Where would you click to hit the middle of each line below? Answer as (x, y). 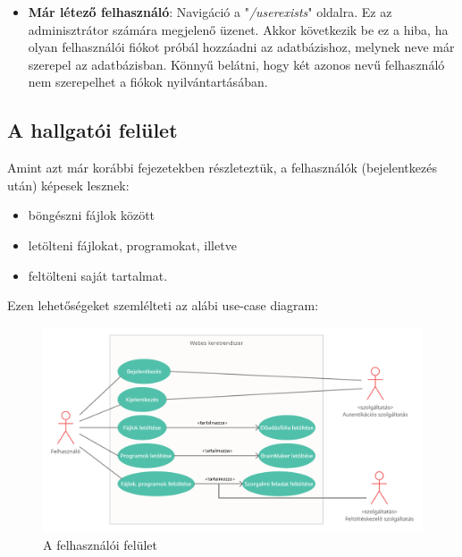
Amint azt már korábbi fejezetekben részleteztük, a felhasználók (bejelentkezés (222, 168)
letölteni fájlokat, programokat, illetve (132, 245)
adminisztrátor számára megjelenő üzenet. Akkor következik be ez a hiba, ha (238, 29)
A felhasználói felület (101, 544)
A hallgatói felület (92, 130)
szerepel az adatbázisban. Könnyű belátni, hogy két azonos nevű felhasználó (236, 64)
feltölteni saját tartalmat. (98, 275)
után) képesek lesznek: (68, 185)
